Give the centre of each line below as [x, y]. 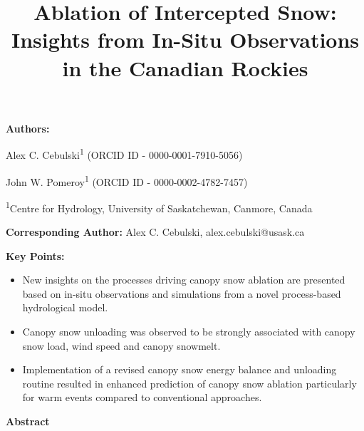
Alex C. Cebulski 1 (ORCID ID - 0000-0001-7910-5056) [124, 154]
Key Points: [35, 255]
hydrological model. [65, 307]
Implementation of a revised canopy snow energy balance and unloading [180, 369]
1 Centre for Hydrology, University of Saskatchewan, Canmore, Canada [159, 207]
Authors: [28, 128]
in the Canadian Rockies [185, 67]
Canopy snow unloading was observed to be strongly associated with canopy [189, 332]
